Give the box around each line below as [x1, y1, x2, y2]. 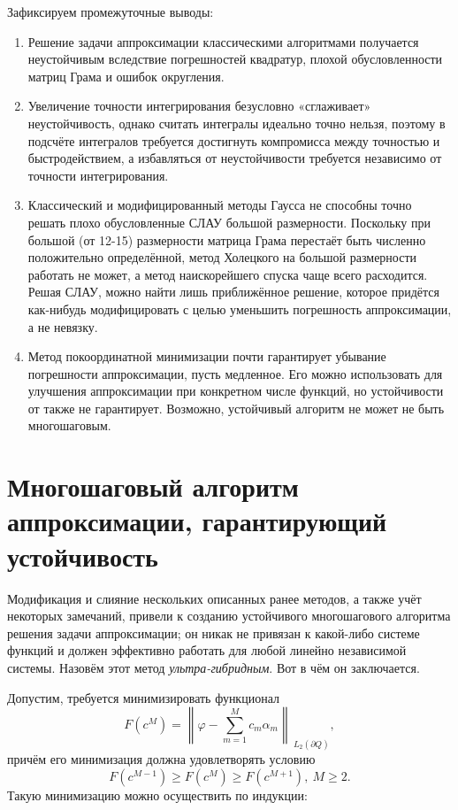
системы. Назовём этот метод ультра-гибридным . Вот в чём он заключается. [7, 658, 420, 676]
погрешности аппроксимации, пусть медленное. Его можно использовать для [27, 364, 443, 382]
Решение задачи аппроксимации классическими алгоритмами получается [27, 32, 419, 50]
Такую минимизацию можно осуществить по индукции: [7, 785, 308, 804]
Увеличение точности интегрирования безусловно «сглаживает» [27, 96, 371, 115]
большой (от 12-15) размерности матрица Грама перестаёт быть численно [27, 230, 426, 249]
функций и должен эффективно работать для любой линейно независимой [7, 641, 407, 660]
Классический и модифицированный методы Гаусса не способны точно [27, 196, 412, 214]
